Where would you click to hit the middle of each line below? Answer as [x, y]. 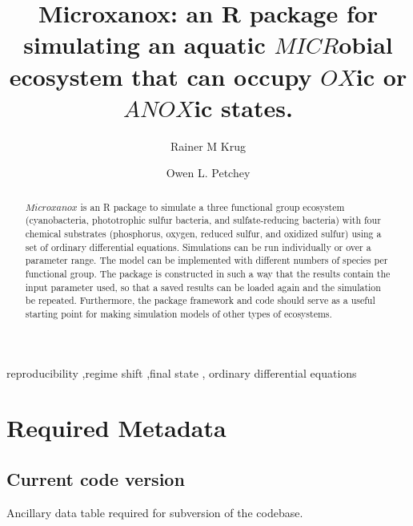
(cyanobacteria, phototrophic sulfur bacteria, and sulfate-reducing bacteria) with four [203, 220]
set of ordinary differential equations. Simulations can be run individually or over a [198, 247]
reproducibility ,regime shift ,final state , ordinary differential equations [182, 372]
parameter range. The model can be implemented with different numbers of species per [206, 260]
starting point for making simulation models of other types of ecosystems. [178, 313]
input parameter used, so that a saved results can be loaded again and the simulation [203, 287]
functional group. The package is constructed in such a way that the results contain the [208, 273]
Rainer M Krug [208, 146]
